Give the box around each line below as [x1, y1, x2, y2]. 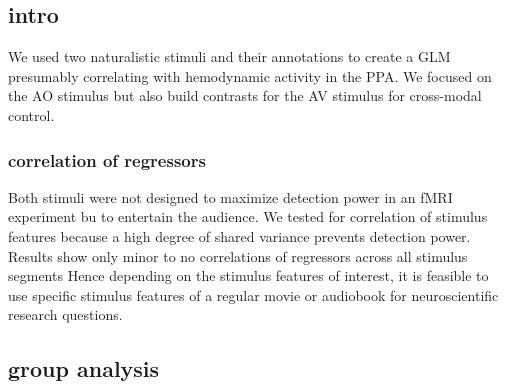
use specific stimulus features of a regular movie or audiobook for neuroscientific [8, 284, 499, 305]
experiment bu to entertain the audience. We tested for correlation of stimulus [8, 206, 488, 227]
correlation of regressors [8, 147, 206, 172]
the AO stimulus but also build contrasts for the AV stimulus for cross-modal [8, 85, 482, 106]
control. [8, 104, 55, 125]
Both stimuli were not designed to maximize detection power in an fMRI [8, 186, 453, 207]
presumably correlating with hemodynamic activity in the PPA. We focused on [8, 65, 492, 86]
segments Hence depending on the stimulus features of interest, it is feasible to [8, 265, 489, 286]
